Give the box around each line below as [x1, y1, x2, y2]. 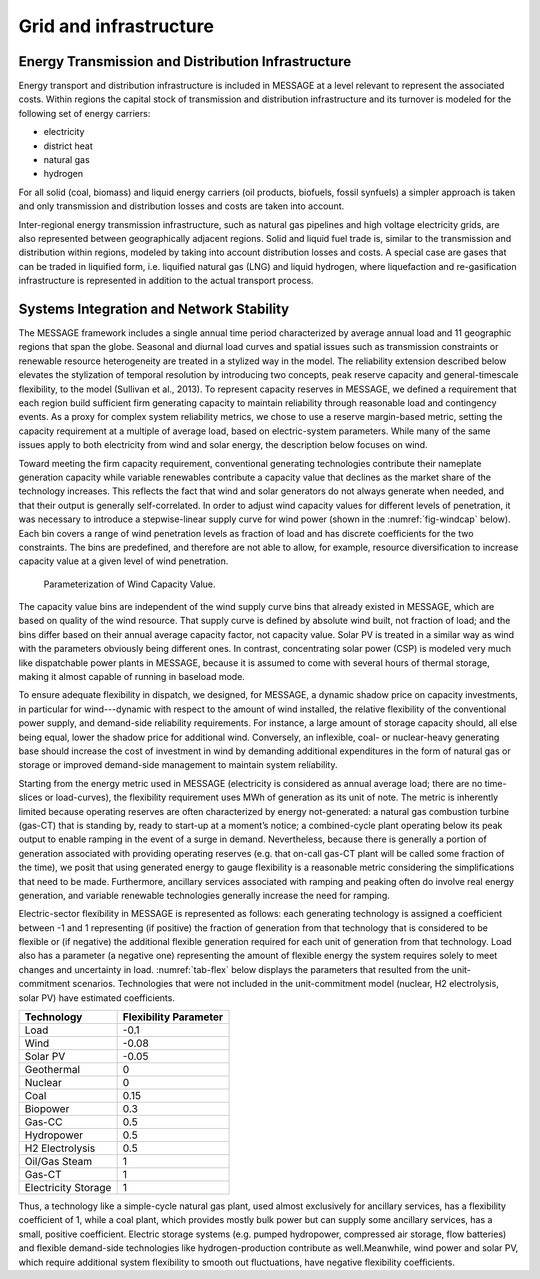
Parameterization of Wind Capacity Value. [43, 578, 216, 590]
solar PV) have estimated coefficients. [18, 991, 175, 1004]
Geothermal [24, 1063, 80, 1077]
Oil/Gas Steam [24, 1155, 93, 1169]
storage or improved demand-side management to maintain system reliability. [18, 759, 338, 771]
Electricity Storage [24, 1181, 112, 1195]
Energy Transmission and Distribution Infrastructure [18, 53, 352, 70]
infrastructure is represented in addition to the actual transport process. [18, 275, 314, 287]
